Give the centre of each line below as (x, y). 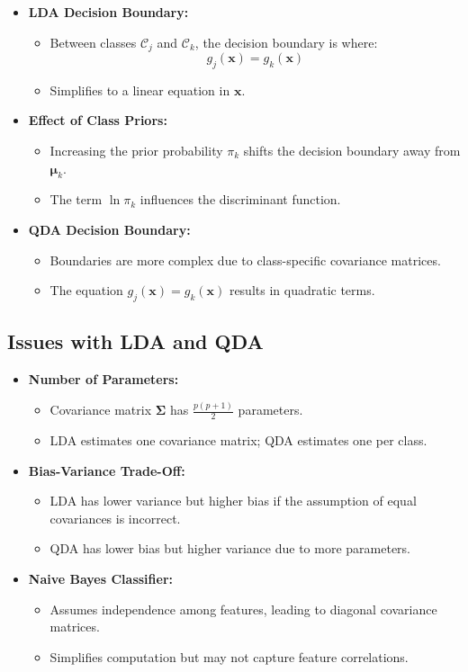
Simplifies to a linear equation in (140, 90)
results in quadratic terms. (302, 290)
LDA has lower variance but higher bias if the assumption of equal (233, 501)
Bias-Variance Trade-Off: (107, 470)
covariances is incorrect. (115, 518)
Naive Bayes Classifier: (100, 578)
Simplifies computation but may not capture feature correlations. (229, 656)
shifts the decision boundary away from (352, 151)
